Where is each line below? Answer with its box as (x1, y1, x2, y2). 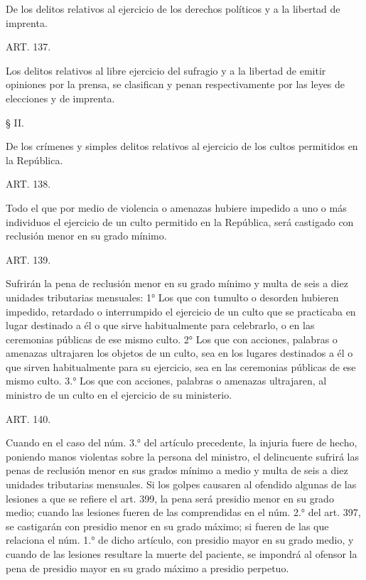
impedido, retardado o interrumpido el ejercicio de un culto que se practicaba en (6, 304, 356, 318)
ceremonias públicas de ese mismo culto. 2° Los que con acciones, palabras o (6, 331, 338, 346)
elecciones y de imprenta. (6, 90, 115, 105)
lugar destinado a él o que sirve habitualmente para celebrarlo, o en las (6, 318, 315, 333)
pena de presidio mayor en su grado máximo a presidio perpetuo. (6, 560, 289, 575)
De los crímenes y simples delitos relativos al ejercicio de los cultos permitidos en (6, 139, 358, 154)
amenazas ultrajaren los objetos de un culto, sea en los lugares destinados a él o (6, 345, 353, 360)
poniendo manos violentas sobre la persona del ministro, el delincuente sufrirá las (6, 449, 359, 463)
